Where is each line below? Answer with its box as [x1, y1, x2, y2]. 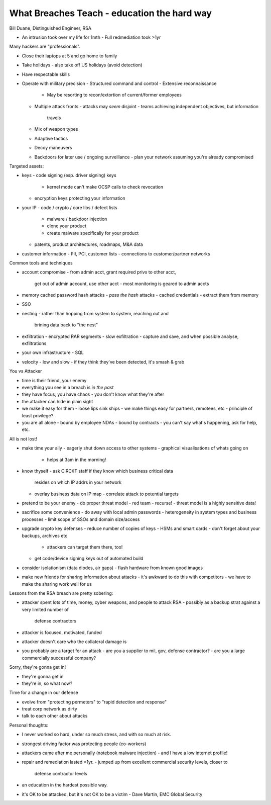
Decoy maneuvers [34, 145, 72, 151]
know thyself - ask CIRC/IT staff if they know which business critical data [22, 468, 173, 474]
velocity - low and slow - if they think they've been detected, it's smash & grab [22, 359, 185, 365]
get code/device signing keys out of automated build [34, 556, 144, 562]
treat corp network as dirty [22, 706, 77, 712]
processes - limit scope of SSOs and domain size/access [22, 516, 140, 522]
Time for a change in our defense [9, 689, 79, 696]
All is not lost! [9, 435, 38, 442]
